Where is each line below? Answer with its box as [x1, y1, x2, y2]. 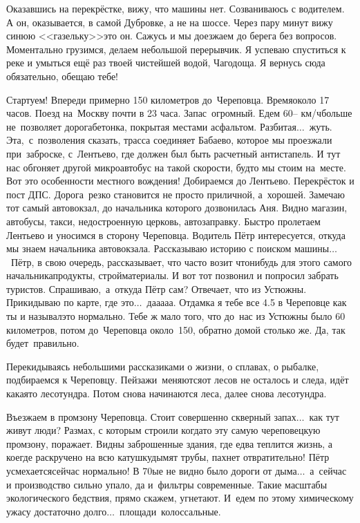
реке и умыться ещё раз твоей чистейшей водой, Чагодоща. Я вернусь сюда [6, 55, 325, 70]
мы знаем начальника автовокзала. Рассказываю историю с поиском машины [6, 241, 330, 256]
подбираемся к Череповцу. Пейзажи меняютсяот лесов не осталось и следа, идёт [6, 372, 349, 387]
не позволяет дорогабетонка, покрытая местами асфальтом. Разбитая [6, 119, 296, 133]
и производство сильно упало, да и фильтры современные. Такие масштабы [6, 477, 328, 491]
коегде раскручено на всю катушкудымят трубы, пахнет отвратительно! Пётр [6, 450, 330, 464]
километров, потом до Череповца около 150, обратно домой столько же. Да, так [6, 322, 345, 336]
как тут [309, 409, 339, 424]
